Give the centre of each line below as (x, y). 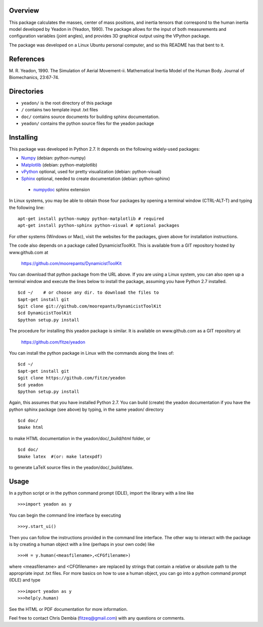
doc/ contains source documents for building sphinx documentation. (91, 117)
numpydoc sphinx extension (62, 189)
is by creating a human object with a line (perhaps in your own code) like (82, 544)
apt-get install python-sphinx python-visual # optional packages (99, 225)
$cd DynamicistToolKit (45, 313)
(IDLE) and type (25, 580)
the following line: (27, 207)
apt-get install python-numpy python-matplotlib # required (91, 219)
